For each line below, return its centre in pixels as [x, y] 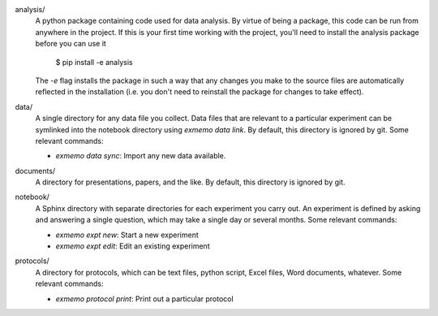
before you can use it [71, 44]
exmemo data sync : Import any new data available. [141, 156]
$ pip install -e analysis [94, 62]
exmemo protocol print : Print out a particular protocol [145, 299]
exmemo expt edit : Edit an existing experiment [133, 246]
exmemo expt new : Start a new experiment [127, 235]
